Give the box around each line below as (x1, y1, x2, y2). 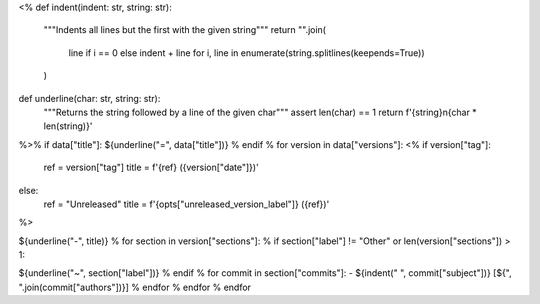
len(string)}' (43, 120, 93, 132)
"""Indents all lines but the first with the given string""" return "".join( (43, 24, 327, 36)
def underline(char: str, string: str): (18, 92, 161, 104)
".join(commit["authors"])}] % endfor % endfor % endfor (18, 281, 252, 293)
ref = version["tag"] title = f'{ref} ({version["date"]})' (43, 161, 259, 174)
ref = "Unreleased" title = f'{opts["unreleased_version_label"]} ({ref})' (43, 198, 330, 210)
